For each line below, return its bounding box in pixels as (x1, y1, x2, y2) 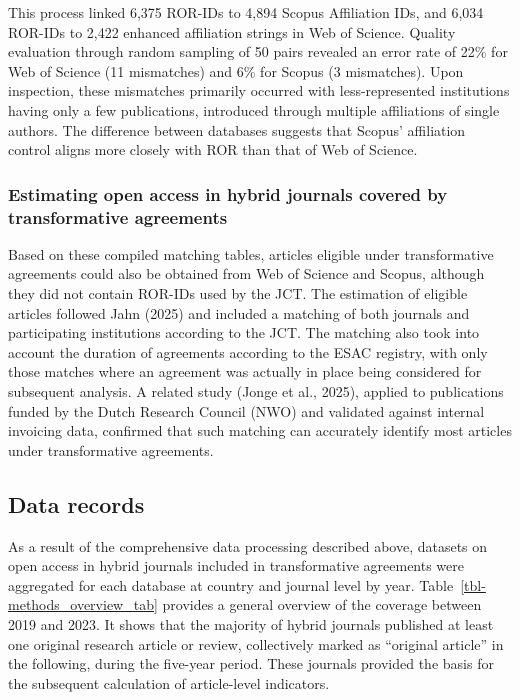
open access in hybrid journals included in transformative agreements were (8, 555, 465, 576)
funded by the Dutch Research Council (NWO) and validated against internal (8, 400, 485, 421)
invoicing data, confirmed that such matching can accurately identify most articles (8, 420, 512, 441)
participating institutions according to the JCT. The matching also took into (8, 322, 480, 343)
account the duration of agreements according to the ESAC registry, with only (8, 341, 488, 362)
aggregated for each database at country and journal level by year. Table (8, 574, 454, 595)
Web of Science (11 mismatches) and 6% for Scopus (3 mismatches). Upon (8, 60, 464, 81)
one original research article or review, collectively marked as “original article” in (8, 633, 504, 654)
